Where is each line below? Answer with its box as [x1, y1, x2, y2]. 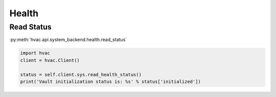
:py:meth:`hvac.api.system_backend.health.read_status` [9, 37, 127, 43]
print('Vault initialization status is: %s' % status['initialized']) [20, 79, 201, 84]
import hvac [20, 50, 51, 56]
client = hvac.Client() [20, 57, 80, 63]
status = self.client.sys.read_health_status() [20, 72, 142, 77]
